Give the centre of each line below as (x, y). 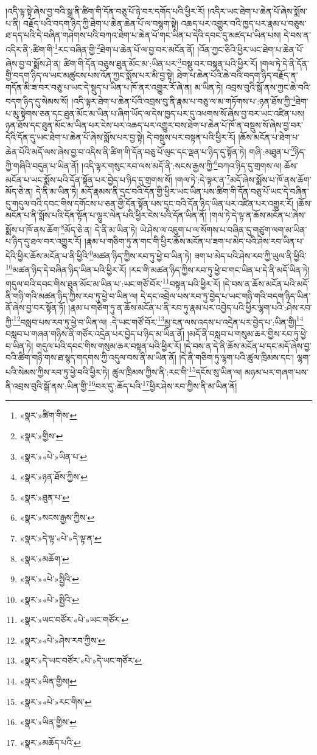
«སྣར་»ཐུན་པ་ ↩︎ (44, 497)
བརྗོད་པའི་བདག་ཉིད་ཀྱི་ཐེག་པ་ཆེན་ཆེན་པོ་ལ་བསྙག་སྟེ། (101, 23)
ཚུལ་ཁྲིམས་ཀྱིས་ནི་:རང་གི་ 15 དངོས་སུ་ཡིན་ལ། (177, 371)
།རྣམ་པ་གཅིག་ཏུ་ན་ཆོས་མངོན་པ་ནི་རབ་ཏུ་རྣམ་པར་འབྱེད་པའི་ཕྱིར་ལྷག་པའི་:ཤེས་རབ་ (190, 308)
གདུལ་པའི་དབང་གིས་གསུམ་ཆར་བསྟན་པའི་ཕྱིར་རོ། (109, 345)
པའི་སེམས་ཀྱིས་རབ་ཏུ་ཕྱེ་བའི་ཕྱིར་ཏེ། (57, 371)
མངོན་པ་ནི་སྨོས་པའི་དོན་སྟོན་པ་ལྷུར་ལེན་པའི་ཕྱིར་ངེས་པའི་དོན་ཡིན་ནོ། (106, 215)
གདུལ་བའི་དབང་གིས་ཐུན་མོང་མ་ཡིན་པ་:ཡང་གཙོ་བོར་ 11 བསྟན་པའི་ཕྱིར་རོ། (113, 283)
